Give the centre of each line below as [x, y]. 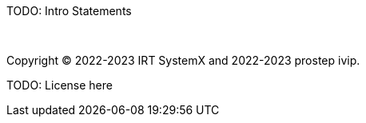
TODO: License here [60, 85]
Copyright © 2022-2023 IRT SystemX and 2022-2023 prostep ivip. [183, 60]
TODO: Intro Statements [69, 11]
